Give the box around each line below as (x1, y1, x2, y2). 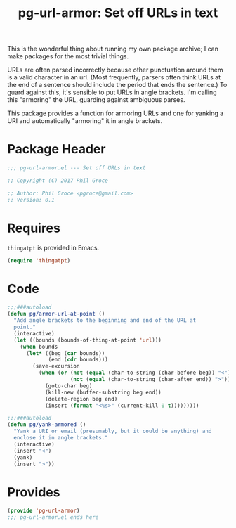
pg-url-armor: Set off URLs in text (18, 5, 218, 21)
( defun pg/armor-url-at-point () (7, 311, 105, 318)
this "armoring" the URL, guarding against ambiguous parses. (7, 96, 185, 104)
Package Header (7, 141, 106, 157)
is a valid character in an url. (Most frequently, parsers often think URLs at (7, 73, 221, 82)
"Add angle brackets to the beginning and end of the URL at (13, 317, 197, 324)
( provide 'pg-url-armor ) (7, 508, 80, 515)
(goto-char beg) (44, 382, 93, 389)
